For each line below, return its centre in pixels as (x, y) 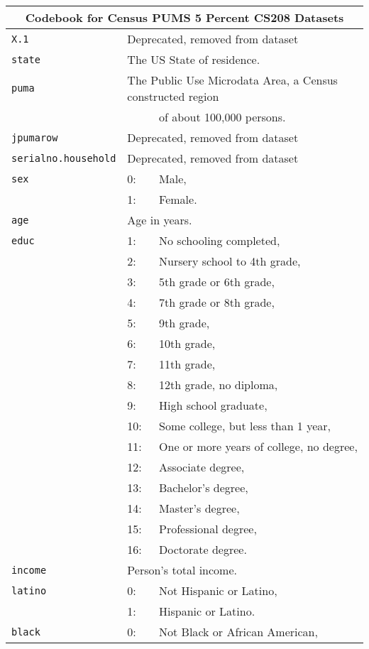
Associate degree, (202, 467)
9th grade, (184, 323)
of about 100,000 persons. (222, 117)
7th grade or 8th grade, (217, 302)
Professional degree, (208, 529)
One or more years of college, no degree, (258, 446)
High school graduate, (213, 405)
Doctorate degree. (203, 549)
